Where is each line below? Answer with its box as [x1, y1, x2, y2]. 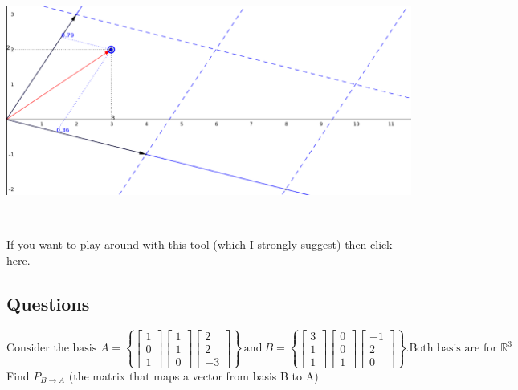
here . [6, 251, 31, 268]
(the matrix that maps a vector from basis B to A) [68, 367, 319, 384]
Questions [6, 290, 90, 315]
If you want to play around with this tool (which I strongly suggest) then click [6, 235, 393, 252]
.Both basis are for [406, 343, 497, 355]
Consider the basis [6, 343, 97, 355]
